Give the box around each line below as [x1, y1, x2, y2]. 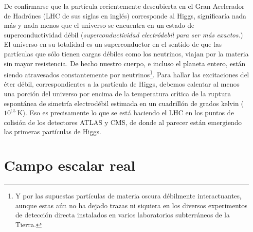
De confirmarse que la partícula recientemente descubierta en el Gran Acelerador [4, 1, 245, 11]
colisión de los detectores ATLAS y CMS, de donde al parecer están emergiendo [4, 117, 242, 127]
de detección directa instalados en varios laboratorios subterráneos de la [15, 210, 230, 220]
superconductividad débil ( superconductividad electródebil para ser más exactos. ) [4, 29, 243, 39]
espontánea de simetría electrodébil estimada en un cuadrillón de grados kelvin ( [4, 98, 244, 108]
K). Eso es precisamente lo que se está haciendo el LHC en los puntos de [17, 107, 234, 118]
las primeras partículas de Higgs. [4, 126, 101, 137]
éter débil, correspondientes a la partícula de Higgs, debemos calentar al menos [4, 79, 239, 89]
